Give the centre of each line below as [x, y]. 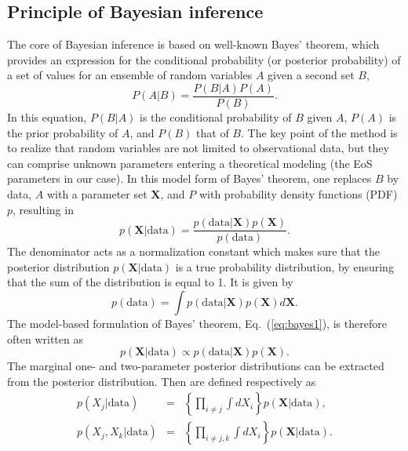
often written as [45, 338]
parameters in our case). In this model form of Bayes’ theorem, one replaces [189, 178]
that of [213, 132]
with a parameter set [97, 194]
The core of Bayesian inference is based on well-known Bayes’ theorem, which [193, 44]
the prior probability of [63, 132]
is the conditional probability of [216, 117]
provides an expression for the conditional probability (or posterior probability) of [204, 59]
